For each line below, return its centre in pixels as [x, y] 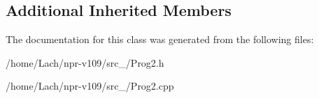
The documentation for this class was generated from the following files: [160, 39]
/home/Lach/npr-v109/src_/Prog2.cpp [90, 86]
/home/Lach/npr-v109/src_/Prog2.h [85, 62]
